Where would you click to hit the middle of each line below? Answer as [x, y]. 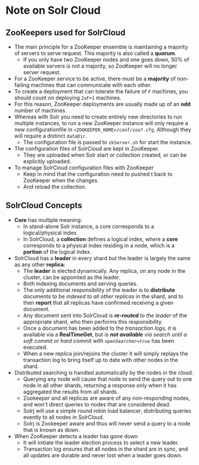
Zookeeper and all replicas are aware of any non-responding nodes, [107, 398]
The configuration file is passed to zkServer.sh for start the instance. [108, 142]
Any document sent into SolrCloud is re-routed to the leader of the [105, 315]
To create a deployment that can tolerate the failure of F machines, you [101, 91]
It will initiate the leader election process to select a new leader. [101, 442]
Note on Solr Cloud [53, 10]
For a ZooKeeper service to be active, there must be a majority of [95, 79]
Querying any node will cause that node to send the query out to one [108, 379]
